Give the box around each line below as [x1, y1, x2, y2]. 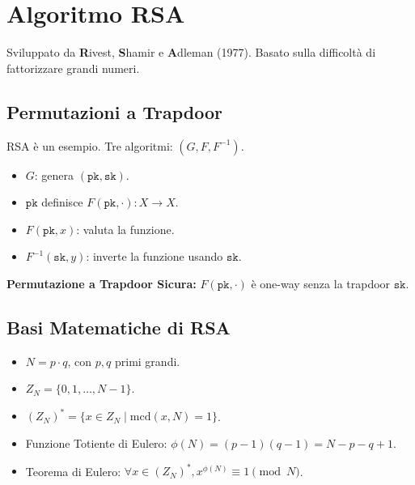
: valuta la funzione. [76, 220, 175, 237]
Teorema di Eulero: [25, 462, 121, 479]
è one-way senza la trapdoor [251, 274, 391, 291]
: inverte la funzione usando [86, 248, 223, 265]
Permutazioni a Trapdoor [6, 99, 223, 124]
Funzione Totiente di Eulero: [25, 434, 167, 451]
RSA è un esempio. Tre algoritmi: [6, 137, 173, 154]
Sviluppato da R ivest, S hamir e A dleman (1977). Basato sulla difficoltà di [6, 44, 376, 61]
